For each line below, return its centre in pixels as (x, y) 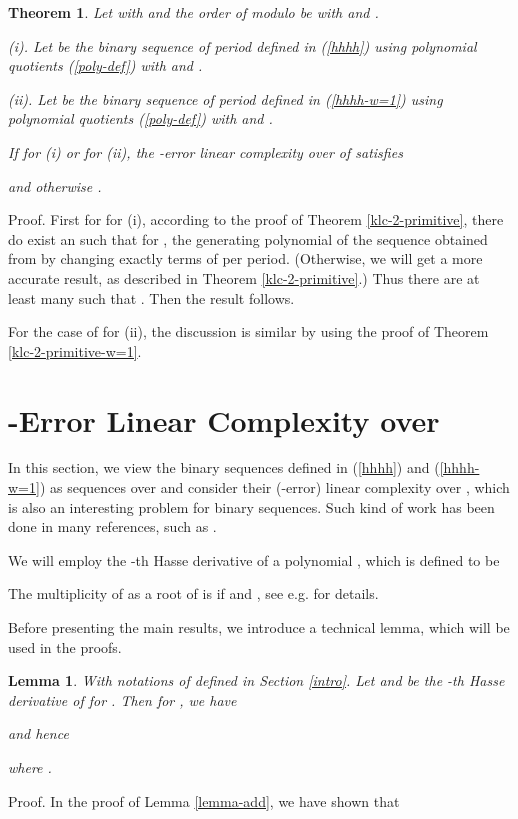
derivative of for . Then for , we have (122, 699)
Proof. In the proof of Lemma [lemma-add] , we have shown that (204, 800)
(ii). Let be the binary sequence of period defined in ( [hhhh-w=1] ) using (225, 98)
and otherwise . (55, 185)
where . (30, 766)
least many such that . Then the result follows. (151, 297)
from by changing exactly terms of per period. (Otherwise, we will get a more (245, 258)
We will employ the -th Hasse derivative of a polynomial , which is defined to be (254, 559)
